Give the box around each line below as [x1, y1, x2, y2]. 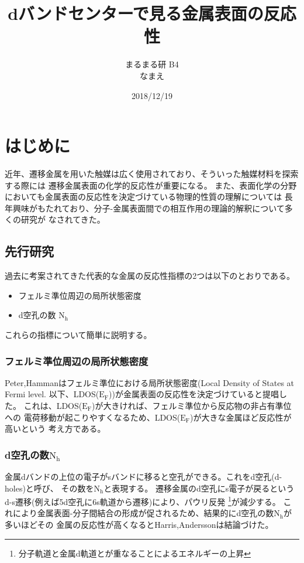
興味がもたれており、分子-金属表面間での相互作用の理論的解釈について [12, 202, 285, 214]
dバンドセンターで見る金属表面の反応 [8, 1, 296, 25]
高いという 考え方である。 [5, 422, 106, 435]
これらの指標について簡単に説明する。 [5, 328, 152, 340]
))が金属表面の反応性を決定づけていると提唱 [108, 388, 279, 400]
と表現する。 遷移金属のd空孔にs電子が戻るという [103, 482, 295, 494]
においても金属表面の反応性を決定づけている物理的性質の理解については [5, 190, 282, 203]
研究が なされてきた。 [20, 213, 105, 226]
